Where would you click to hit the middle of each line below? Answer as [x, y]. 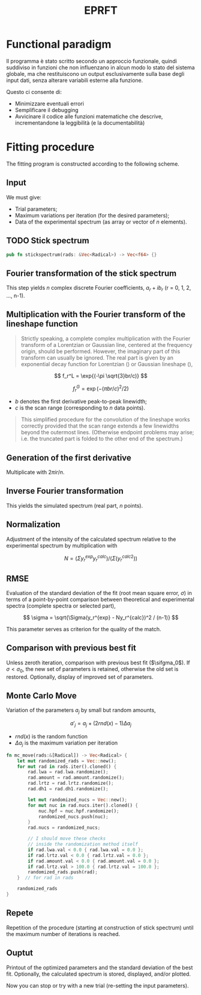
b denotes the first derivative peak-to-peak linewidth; [81, 402]
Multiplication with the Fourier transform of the [96, 315]
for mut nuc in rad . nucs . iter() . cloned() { [83, 805]
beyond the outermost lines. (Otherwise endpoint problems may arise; [107, 432]
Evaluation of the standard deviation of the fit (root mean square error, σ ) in [99, 593]
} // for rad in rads [45, 878]
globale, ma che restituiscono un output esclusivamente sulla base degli [95, 73]
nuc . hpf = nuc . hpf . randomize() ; [79, 811]
